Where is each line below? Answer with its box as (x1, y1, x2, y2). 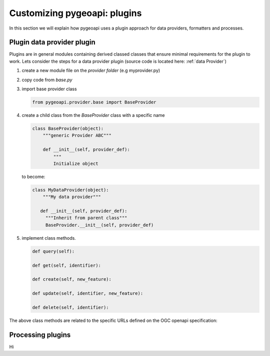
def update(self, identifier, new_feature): (32, 291, 143, 296)
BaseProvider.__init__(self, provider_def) (45, 222, 154, 228)
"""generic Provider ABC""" (42, 133, 112, 138)
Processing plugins (9, 330, 71, 339)
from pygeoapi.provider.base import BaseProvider (32, 99, 156, 105)
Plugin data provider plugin (9, 38, 96, 47)
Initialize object (53, 160, 98, 166)
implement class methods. (21, 235, 76, 241)
